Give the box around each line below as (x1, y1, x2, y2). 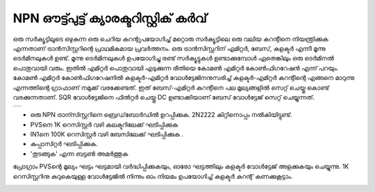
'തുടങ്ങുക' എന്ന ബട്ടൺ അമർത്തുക (30, 150, 128, 158)
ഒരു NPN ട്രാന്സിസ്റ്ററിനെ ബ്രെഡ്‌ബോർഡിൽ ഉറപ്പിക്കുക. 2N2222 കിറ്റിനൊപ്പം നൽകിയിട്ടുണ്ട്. (30, 111, 292, 119)
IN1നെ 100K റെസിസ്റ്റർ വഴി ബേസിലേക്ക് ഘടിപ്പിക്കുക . (30, 130, 184, 138)
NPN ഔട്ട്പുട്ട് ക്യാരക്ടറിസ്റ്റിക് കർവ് (12, 10, 208, 26)
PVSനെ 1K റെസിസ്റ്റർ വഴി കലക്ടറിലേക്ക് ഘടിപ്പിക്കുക (30, 120, 178, 129)
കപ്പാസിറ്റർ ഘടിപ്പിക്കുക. (30, 140, 98, 148)
